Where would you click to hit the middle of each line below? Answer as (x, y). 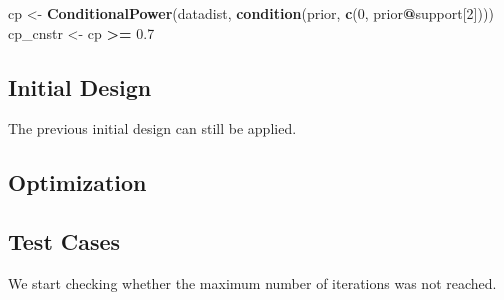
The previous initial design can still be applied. (152, 128)
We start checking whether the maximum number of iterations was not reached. (252, 282)
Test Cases (64, 241)
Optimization (77, 182)
